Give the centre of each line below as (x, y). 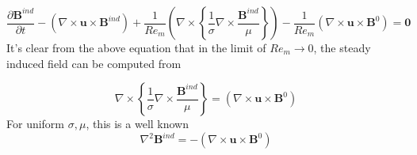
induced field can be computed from (94, 63)
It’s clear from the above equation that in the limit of (136, 47)
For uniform (36, 124)
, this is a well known (138, 124)
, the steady (342, 47)
